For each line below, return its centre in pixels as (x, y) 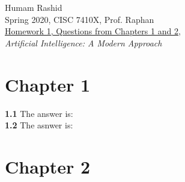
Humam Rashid (34, 7)
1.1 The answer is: (39, 113)
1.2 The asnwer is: (39, 125)
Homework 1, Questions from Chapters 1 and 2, (93, 31)
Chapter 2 (48, 166)
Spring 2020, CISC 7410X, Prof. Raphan (80, 19)
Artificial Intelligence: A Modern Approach (83, 42)
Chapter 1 (48, 84)
